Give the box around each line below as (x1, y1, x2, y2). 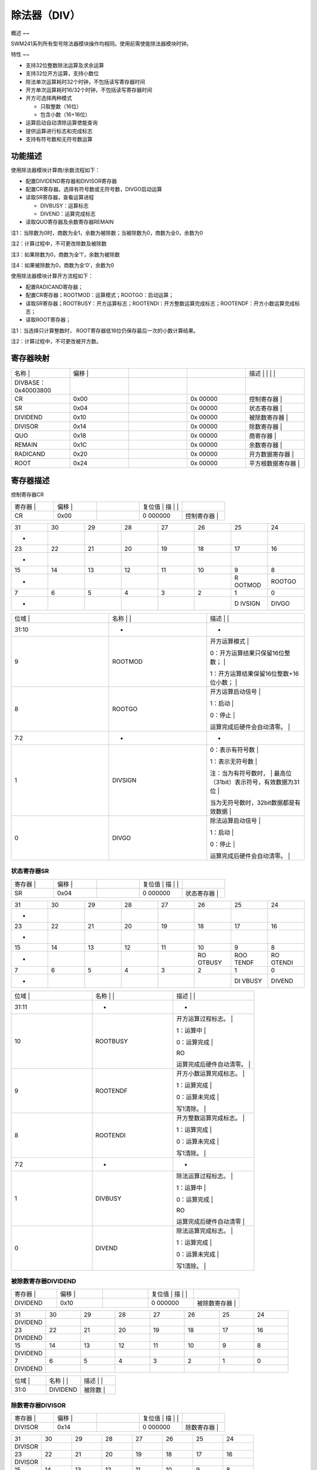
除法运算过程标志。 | (176, 1172, 233, 1180)
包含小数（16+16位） (40, 111, 91, 118)
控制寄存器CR (11, 491, 44, 498)
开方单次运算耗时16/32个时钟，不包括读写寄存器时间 (25, 86, 153, 93)
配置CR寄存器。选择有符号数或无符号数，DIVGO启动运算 (25, 185, 163, 192)
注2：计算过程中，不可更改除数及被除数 (11, 240, 107, 247)
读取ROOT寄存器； (25, 316, 72, 323)
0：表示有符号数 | (210, 746, 259, 754)
